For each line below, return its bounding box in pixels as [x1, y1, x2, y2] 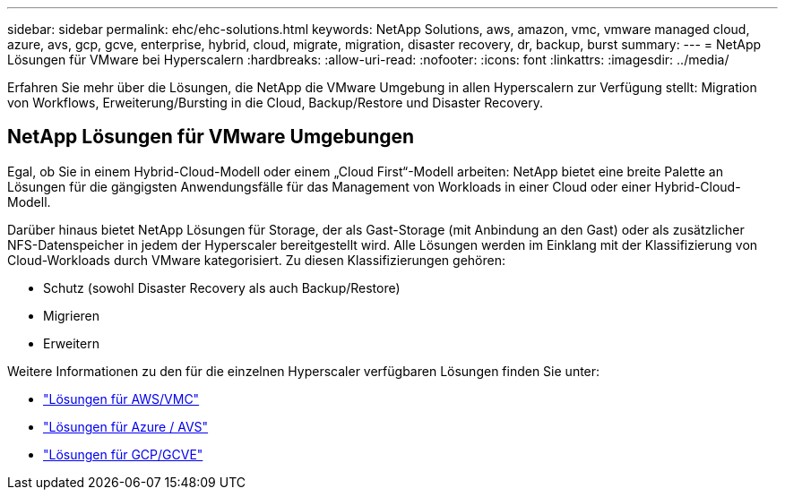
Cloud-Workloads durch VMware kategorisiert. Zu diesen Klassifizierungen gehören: [7, 252, 505, 268]
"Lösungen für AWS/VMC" [43, 390, 200, 407]
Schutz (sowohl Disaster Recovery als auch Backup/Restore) [43, 279, 401, 296]
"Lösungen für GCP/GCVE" [43, 446, 203, 462]
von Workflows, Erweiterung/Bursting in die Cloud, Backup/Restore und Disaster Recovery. [7, 95, 543, 110]
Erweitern [43, 335, 99, 351]
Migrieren [43, 307, 100, 323]
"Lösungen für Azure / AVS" [43, 418, 209, 434]
